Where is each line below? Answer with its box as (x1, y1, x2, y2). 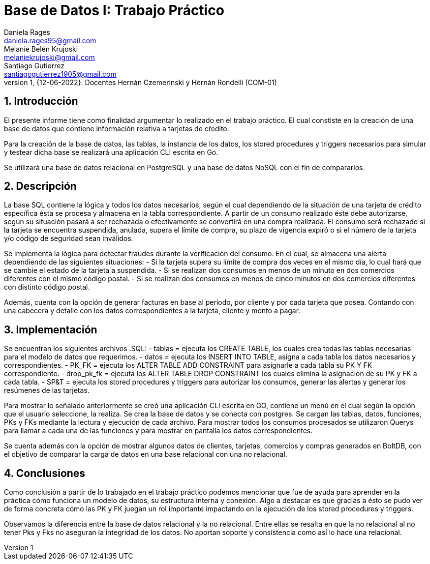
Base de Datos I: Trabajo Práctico (4, 2, 224, 19)
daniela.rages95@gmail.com (4, 36, 96, 45)
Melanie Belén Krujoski (4, 44, 78, 53)
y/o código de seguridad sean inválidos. (4, 234, 133, 243)
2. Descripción (4, 180, 77, 193)
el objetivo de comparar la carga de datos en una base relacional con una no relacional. (4, 450, 287, 459)
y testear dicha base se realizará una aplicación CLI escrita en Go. (4, 148, 218, 156)
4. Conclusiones (4, 467, 86, 479)
